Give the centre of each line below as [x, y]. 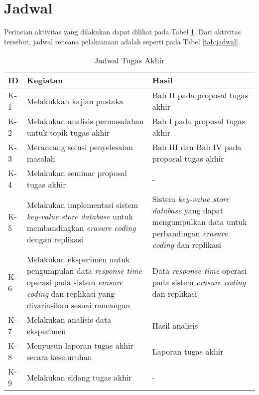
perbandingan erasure [190, 233]
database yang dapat [188, 210]
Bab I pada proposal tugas [198, 121]
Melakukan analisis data [69, 320]
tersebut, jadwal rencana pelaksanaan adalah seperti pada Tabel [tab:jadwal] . [122, 41]
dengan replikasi [55, 239]
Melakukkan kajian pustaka [75, 101]
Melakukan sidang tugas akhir [79, 377]
